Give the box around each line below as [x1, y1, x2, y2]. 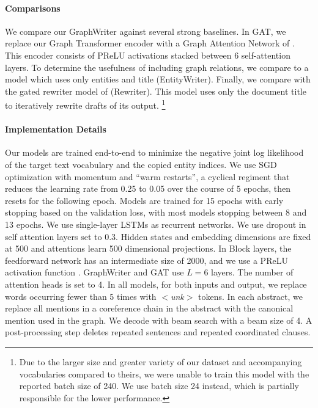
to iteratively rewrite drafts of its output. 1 [5, 97, 166, 112]
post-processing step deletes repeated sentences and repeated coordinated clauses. [5, 326, 311, 338]
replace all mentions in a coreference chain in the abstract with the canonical [5, 302, 294, 315]
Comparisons [5, 1, 61, 14]
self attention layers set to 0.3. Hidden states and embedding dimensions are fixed [5, 230, 311, 242]
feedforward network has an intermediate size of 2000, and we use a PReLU [5, 253, 288, 266]
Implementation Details [5, 123, 106, 136]
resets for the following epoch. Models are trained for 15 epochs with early [5, 194, 284, 206]
